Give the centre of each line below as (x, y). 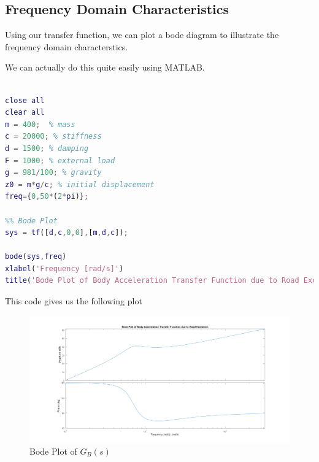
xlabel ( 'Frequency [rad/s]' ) (64, 268)
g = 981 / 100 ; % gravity (53, 173)
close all (25, 100)
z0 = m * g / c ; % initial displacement (80, 184)
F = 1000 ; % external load (60, 160)
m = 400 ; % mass (40, 124)
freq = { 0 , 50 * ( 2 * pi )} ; (47, 197)
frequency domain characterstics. (67, 46)
